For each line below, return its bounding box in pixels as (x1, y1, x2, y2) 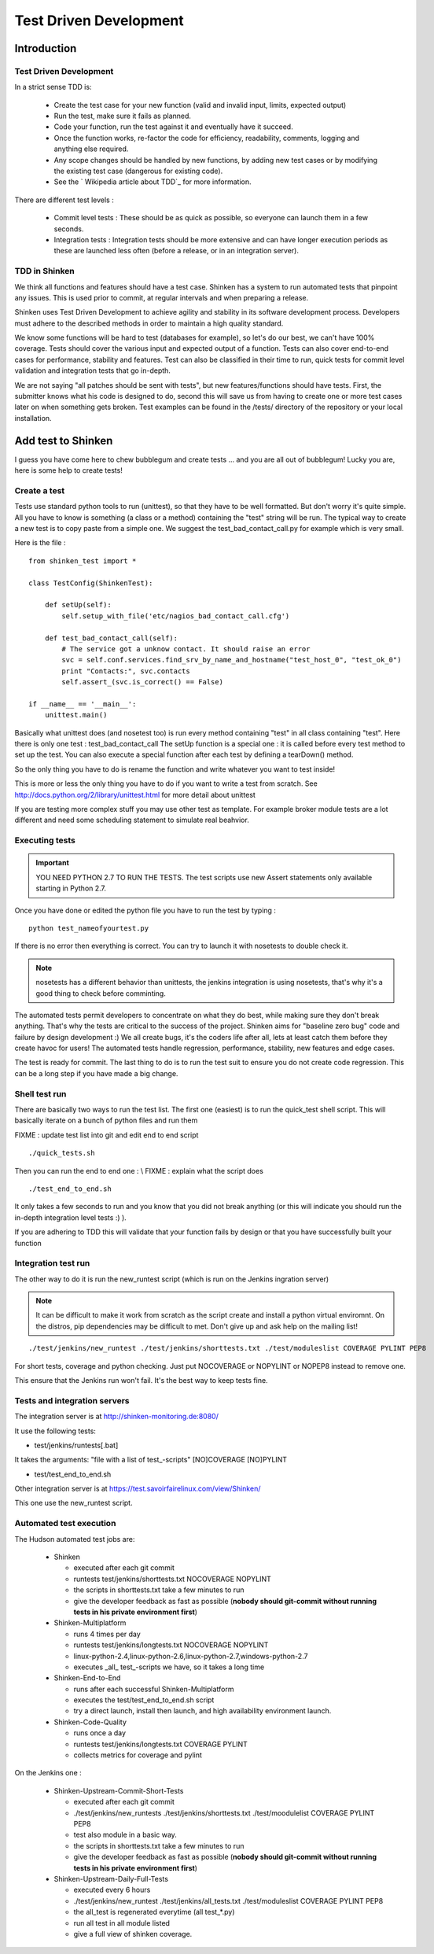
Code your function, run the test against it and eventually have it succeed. (53, 122, 294, 131)
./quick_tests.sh (28, 1148, 95, 1158)
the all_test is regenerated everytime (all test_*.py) (73, 1908, 235, 1917)
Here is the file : (14, 538, 66, 547)
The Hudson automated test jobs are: (14, 1534, 135, 1543)
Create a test (14, 485, 65, 496)
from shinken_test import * (28, 556, 137, 566)
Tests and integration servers (14, 1395, 130, 1406)
